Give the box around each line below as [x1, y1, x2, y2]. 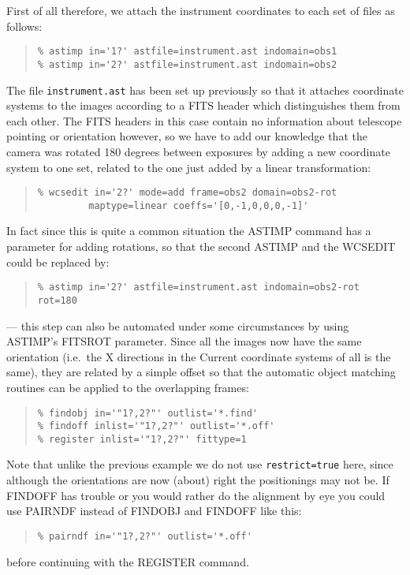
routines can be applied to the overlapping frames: [6, 379, 249, 395]
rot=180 [37, 294, 77, 306]
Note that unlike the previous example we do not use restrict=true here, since [6, 456, 393, 472]
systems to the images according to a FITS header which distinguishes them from [6, 97, 401, 114]
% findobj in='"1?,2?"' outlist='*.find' [37, 407, 258, 419]
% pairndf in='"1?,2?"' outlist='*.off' [37, 530, 252, 542]
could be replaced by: [6, 253, 110, 270]
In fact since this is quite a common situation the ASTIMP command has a [6, 222, 371, 239]
